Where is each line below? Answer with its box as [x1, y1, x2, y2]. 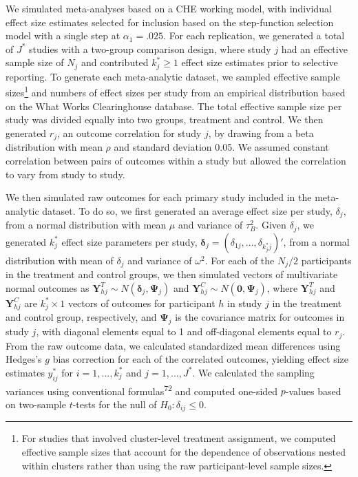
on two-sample [6, 396, 66, 411]
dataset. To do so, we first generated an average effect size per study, [42, 203, 333, 218]
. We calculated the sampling [192, 365, 315, 379]
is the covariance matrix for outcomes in [175, 310, 345, 324]
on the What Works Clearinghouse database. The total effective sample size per [6, 98, 342, 113]
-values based [285, 383, 341, 398]
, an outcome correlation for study [56, 125, 202, 140]
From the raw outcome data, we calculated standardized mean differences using [6, 338, 341, 352]
